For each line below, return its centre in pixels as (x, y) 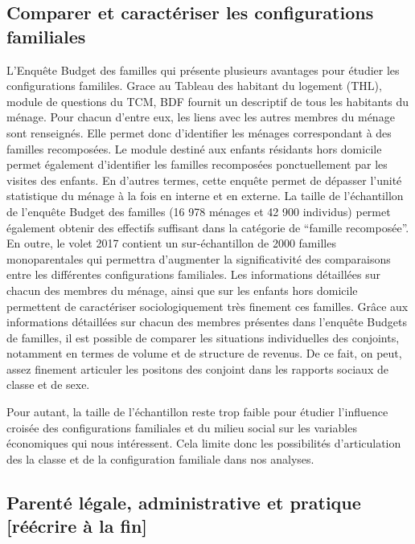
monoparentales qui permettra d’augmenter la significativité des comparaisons (199, 258)
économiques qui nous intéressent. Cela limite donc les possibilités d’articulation (204, 443)
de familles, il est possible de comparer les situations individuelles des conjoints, (203, 337)
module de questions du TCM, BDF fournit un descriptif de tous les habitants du (208, 101)
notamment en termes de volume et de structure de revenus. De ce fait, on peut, (204, 353)
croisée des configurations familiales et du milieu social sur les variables (182, 427)
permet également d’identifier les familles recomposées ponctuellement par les (197, 164)
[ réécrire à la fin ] (77, 526)
